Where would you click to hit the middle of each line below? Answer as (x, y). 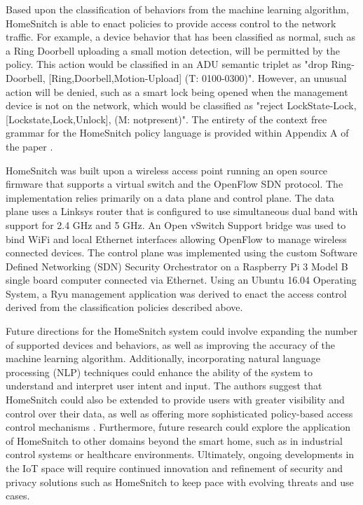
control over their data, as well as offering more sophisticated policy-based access (179, 413)
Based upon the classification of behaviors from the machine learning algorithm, (177, 9)
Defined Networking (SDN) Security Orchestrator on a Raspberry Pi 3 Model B (177, 266)
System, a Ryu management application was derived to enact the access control (176, 293)
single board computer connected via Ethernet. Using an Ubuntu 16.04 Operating (181, 280)
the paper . (29, 146)
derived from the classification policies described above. (124, 307)
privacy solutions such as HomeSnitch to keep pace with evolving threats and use (180, 482)
